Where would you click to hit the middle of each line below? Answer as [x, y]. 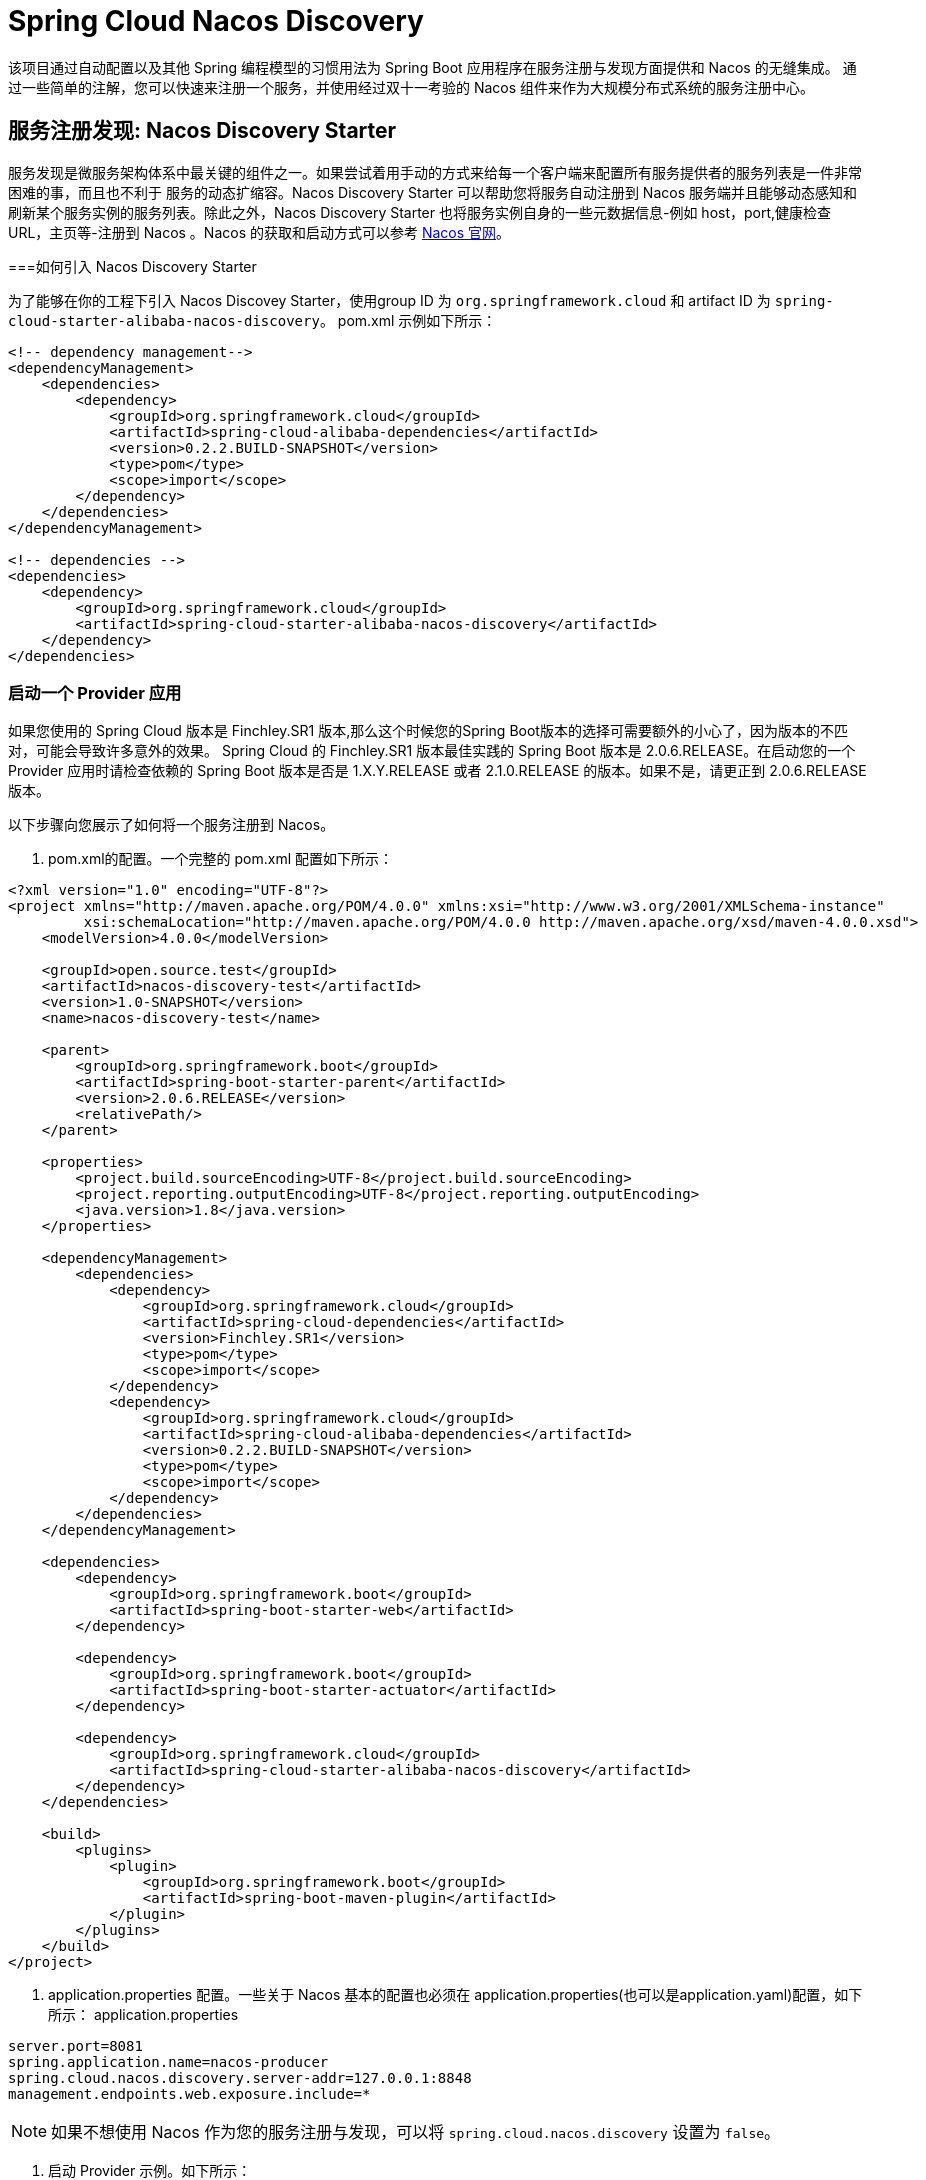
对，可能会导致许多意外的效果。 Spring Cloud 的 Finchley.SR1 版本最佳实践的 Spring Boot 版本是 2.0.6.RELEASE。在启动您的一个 [432, 751]
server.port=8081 [75, 2046]
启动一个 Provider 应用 [95, 692]
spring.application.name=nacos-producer [168, 2062]
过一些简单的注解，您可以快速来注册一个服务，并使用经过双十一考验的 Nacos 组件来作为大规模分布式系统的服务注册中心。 [411, 87]
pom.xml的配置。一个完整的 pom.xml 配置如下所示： [220, 859]
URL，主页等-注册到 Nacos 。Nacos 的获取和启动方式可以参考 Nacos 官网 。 [259, 232]
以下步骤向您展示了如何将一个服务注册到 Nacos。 [171, 825]
